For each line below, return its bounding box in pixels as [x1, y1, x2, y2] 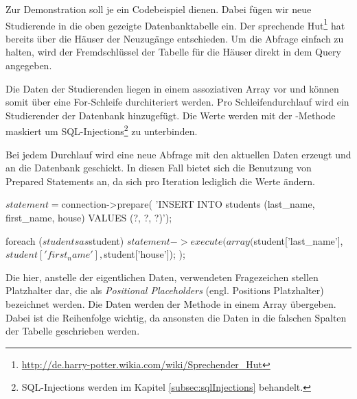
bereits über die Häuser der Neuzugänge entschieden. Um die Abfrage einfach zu [5, 31, 344, 45]
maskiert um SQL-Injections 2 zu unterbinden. [5, 122, 198, 138]
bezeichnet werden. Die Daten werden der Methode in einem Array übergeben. [5, 297, 336, 311]
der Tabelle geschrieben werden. [5, 324, 140, 338]
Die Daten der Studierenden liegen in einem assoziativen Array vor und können [5, 81, 339, 95]
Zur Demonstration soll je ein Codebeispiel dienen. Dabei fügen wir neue [5, 2, 312, 16]
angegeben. [5, 58, 52, 73]
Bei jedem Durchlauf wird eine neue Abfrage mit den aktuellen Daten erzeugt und [5, 147, 352, 161]
